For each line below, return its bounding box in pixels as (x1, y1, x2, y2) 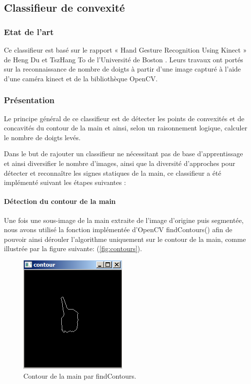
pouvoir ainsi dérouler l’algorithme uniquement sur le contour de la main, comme (4, 234, 246, 244)
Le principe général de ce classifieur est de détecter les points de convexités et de (4, 113, 245, 123)
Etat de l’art (4, 25, 54, 37)
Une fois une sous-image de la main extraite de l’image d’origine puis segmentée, (4, 215, 244, 225)
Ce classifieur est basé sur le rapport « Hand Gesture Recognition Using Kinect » (4, 45, 247, 55)
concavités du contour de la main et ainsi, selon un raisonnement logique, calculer (4, 123, 248, 133)
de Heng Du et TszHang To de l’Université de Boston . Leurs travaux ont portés (4, 54, 243, 64)
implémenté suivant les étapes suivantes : (4, 177, 126, 187)
